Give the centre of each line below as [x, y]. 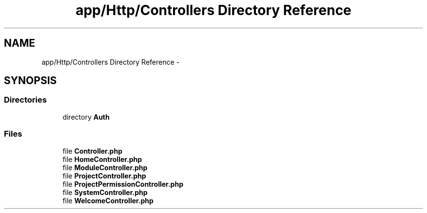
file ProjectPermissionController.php [123, 184]
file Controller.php [92, 151]
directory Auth [86, 117]
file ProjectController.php [104, 176]
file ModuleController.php [105, 167]
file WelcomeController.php [108, 200]
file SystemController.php [105, 192]
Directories [25, 100]
